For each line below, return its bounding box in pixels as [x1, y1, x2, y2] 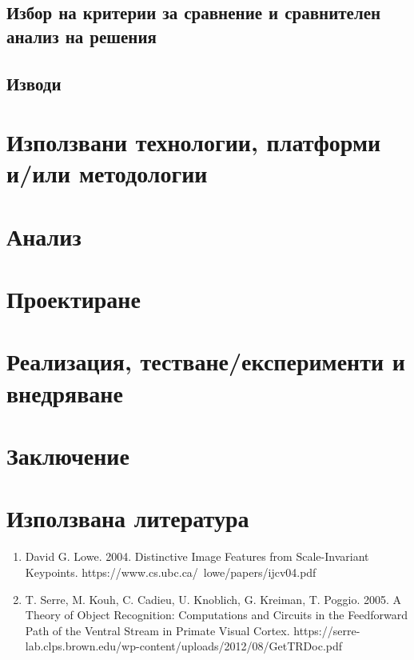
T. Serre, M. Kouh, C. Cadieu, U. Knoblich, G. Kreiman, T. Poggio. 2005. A [25, 590, 402, 607]
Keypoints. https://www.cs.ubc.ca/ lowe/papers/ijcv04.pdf [25, 563, 316, 580]
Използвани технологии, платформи [6, 126, 381, 158]
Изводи [6, 70, 62, 95]
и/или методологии [6, 157, 208, 190]
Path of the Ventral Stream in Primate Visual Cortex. [25, 622, 290, 638]
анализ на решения [6, 23, 157, 48]
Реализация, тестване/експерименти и [6, 345, 405, 378]
